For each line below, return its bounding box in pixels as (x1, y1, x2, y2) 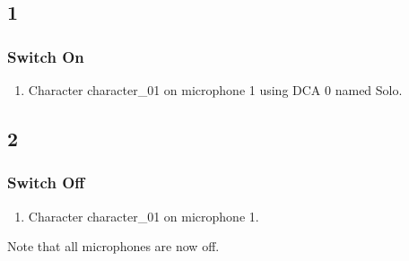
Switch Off (7, 171, 85, 194)
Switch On (7, 45, 84, 67)
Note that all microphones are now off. (7, 237, 220, 256)
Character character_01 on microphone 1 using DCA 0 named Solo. (28, 81, 403, 99)
